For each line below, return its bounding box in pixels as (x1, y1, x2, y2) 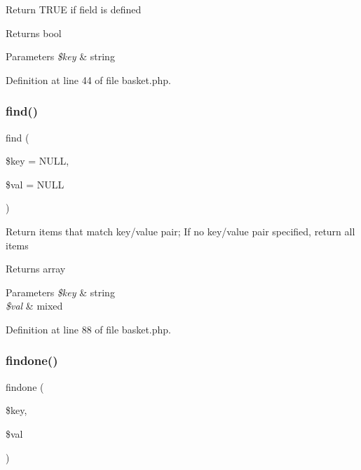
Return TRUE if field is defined (6, 2, 142, 16)
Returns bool (6, 25, 62, 40)
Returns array (6, 261, 66, 276)
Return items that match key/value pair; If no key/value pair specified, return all (6, 223, 355, 238)
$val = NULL (6, 177, 64, 191)
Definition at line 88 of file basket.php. (6, 322, 171, 336)
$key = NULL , (6, 153, 69, 168)
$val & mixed (6, 298, 63, 313)
